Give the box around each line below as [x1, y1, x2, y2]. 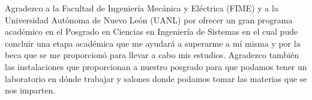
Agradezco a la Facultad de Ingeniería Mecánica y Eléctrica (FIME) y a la [5, 2, 278, 14]
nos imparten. [5, 84, 56, 96]
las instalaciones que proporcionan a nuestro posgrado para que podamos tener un [5, 60, 307, 72]
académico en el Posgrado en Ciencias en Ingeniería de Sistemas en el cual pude [5, 25, 298, 38]
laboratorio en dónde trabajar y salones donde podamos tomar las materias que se [5, 72, 307, 84]
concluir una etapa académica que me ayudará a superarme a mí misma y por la [5, 37, 301, 49]
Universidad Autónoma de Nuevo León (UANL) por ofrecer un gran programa [5, 13, 293, 26]
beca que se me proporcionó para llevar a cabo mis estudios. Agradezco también [5, 49, 299, 61]
